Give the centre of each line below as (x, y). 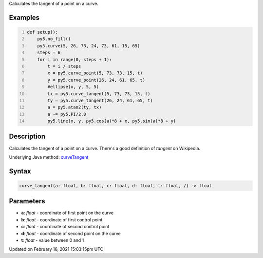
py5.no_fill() (54, 39)
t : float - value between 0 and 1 (53, 240)
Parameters (27, 201)
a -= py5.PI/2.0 (67, 114)
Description (27, 137)
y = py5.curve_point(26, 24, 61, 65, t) (96, 80)
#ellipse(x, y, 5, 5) (73, 87)
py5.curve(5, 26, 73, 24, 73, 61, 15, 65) (89, 46)
